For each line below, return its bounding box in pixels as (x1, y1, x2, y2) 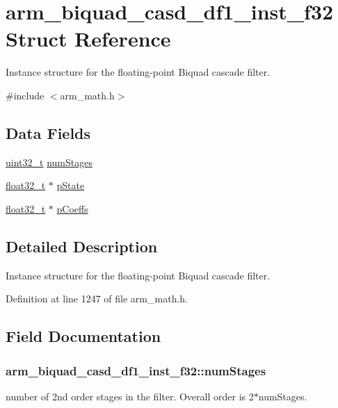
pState (56, 178, 85, 193)
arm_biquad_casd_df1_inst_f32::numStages (6, 361, 266, 379)
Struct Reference (6, 24, 171, 53)
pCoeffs (56, 201, 88, 215)
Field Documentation (6, 325, 161, 347)
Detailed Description (6, 235, 158, 256)
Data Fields (6, 122, 91, 143)
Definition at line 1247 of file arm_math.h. (6, 291, 188, 306)
